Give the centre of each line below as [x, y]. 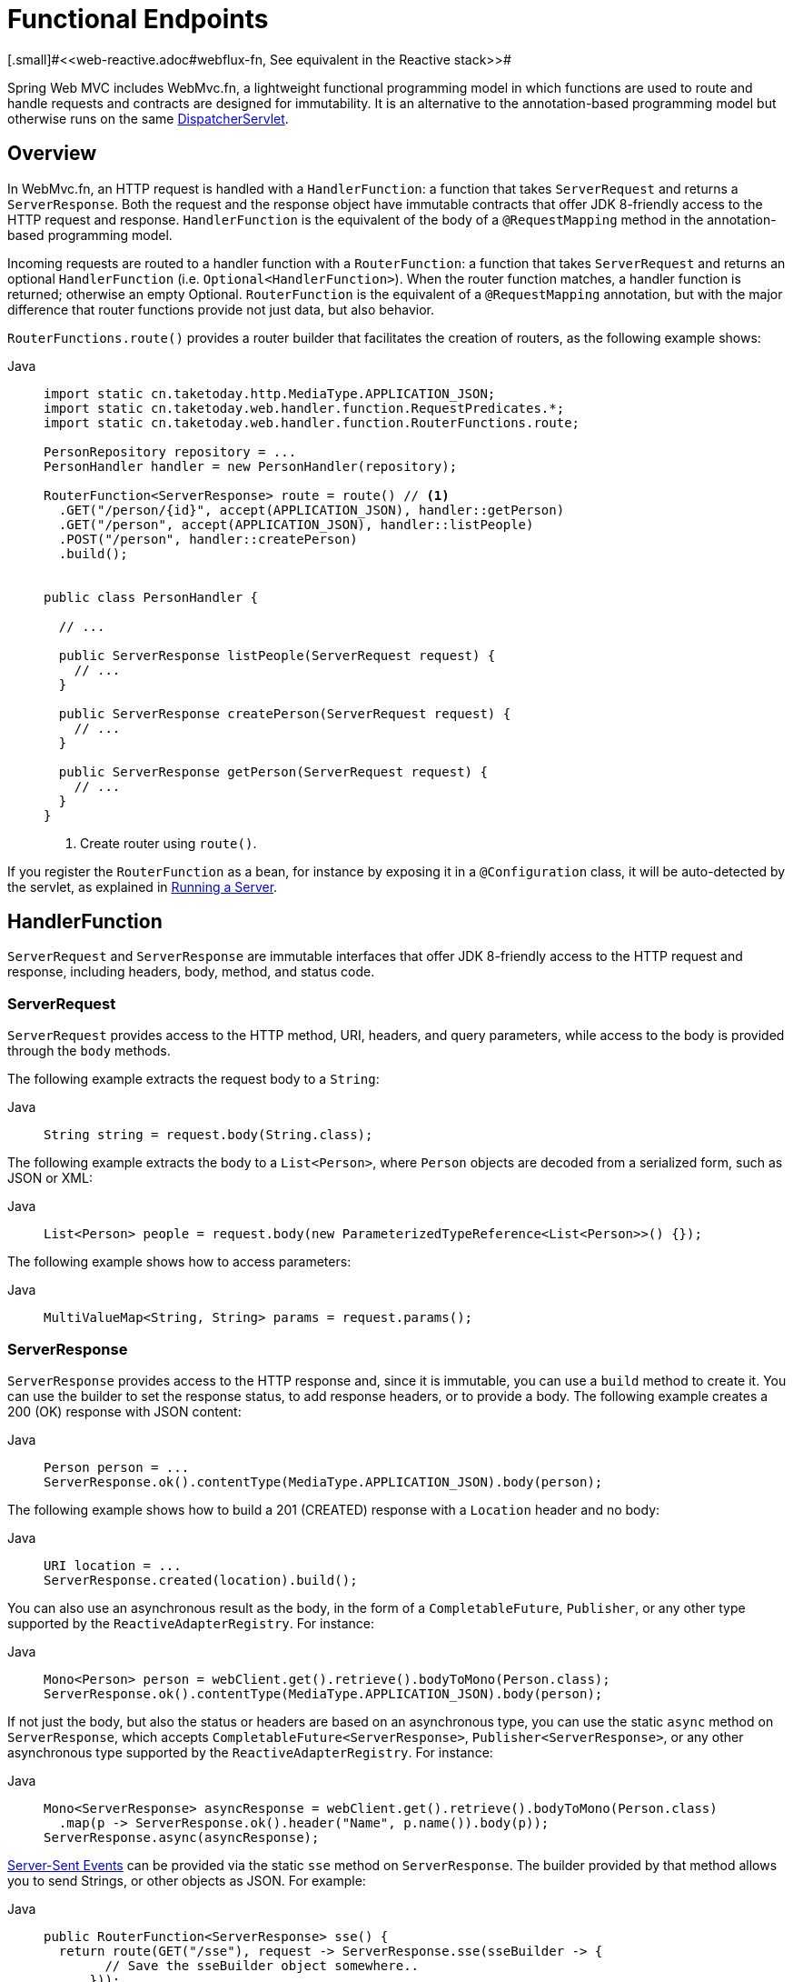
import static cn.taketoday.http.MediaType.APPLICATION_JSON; [270, 393]
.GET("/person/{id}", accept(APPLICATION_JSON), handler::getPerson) [312, 510]
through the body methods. [89, 1051]
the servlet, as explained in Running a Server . [143, 886]
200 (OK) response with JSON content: [124, 1411]
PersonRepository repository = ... [170, 451]
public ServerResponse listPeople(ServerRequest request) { [277, 655]
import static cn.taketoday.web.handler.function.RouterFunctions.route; [312, 422]
